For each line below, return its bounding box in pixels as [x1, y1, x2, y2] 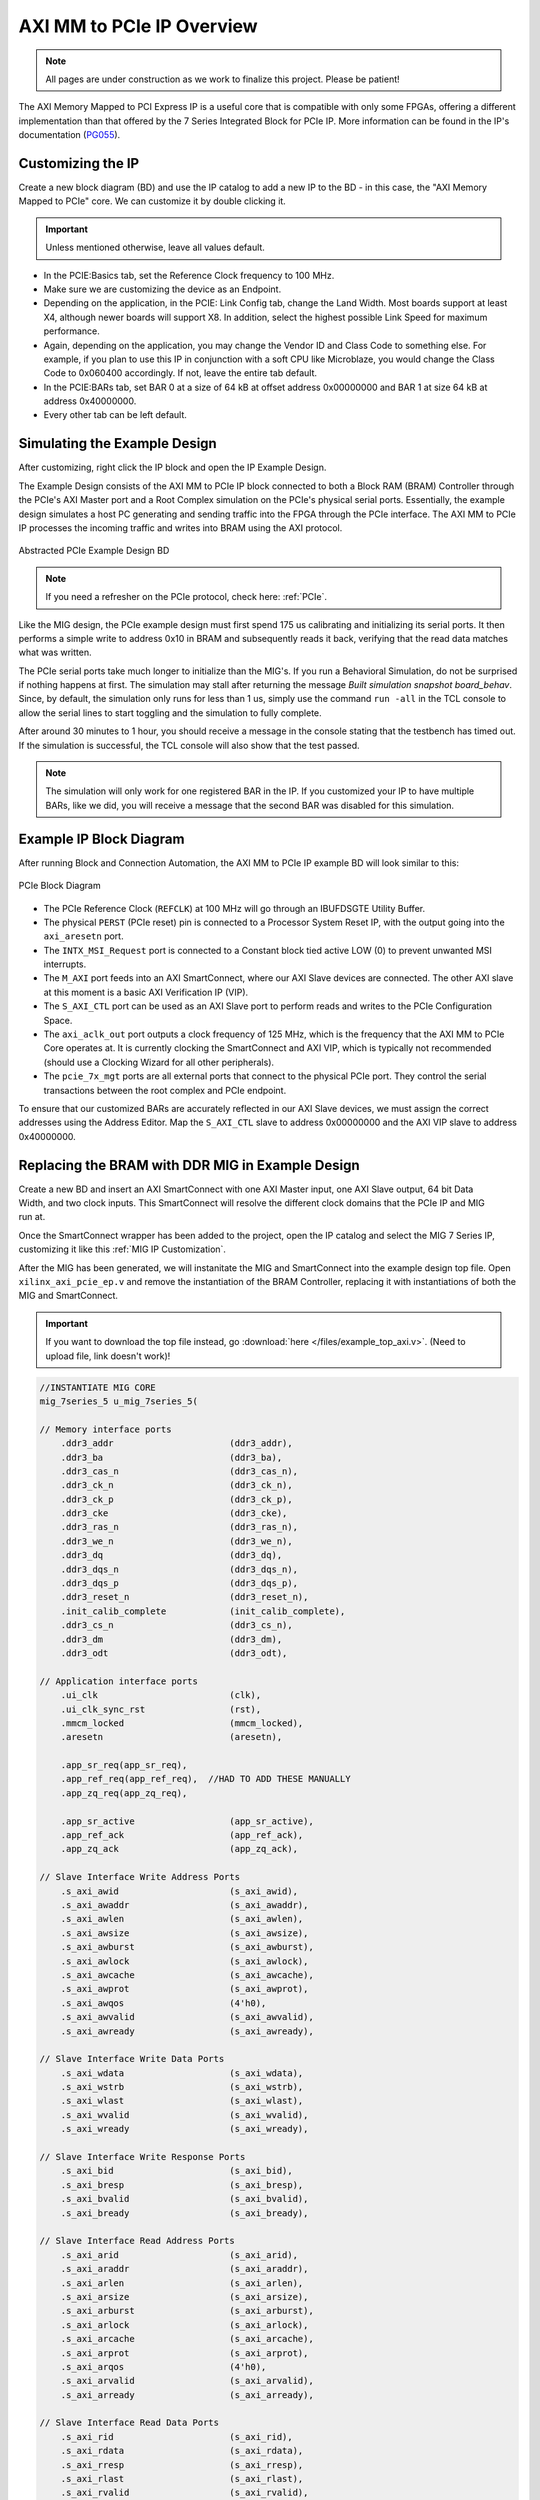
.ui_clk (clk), [60, 1690, 262, 1701]
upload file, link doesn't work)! [45, 1350, 171, 1362]
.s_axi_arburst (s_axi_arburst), [60, 2305, 314, 2317]
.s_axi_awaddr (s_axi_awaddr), [60, 1900, 309, 1910]
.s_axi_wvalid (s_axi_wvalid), [60, 2109, 309, 2120]
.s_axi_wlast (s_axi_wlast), [60, 2095, 304, 2107]
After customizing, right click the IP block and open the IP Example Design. [18, 461, 327, 474]
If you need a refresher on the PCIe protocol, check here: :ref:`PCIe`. [45, 591, 328, 603]
